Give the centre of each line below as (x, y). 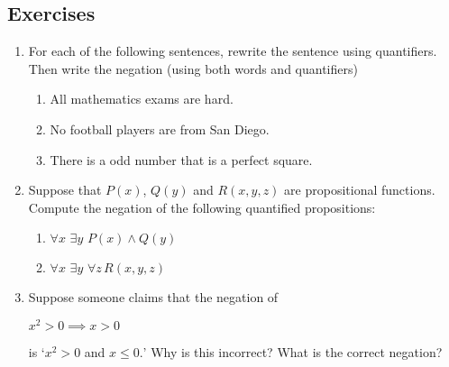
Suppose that (65, 190)
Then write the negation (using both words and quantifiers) (193, 68)
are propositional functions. (360, 190)
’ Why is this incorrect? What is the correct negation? (293, 352)
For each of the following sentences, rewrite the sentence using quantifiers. (233, 51)
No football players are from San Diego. (160, 128)
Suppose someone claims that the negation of (153, 297)
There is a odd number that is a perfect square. (181, 159)
